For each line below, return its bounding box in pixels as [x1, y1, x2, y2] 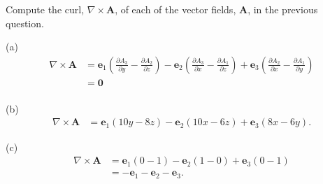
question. [6, 15, 44, 30]
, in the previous [247, 2, 318, 16]
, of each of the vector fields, [115, 2, 236, 16]
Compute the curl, [6, 2, 85, 16]
